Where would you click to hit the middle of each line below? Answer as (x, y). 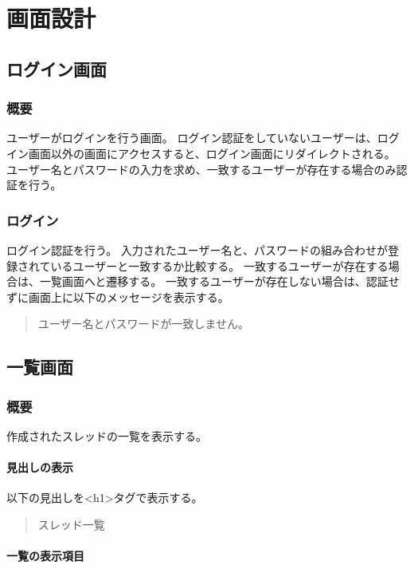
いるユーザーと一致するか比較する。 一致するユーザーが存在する (219, 265)
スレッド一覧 (71, 524)
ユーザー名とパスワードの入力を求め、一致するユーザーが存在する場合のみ (201, 169)
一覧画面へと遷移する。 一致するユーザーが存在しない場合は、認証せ (219, 281)
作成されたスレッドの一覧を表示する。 (107, 435)
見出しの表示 (40, 467)
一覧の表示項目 (45, 556)
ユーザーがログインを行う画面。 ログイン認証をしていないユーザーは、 (192, 138)
